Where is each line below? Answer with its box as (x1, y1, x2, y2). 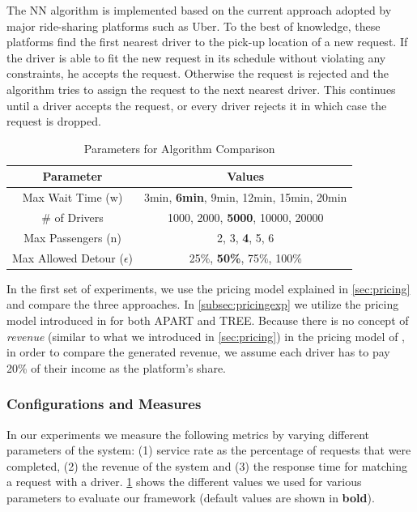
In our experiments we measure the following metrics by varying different (6, 425, 370, 442)
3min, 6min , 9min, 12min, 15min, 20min (144, 189, 347, 206)
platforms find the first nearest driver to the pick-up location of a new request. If (6, 33, 408, 50)
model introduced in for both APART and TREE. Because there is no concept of (6, 312, 409, 328)
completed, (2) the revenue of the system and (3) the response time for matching (6, 457, 408, 474)
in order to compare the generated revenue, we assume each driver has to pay (6, 343, 390, 361)
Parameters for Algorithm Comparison (83, 139, 275, 156)
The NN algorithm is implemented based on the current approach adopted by (6, 2, 392, 18)
